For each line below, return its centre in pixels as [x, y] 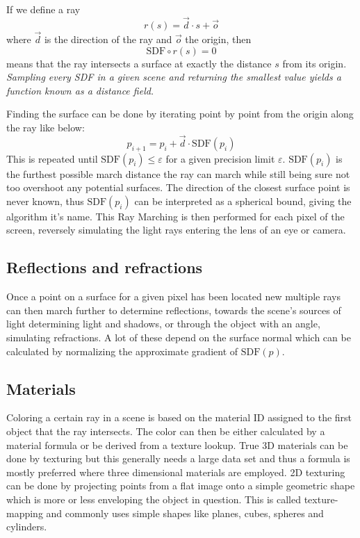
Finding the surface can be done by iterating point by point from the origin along [180, 114]
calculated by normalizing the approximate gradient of [122, 351]
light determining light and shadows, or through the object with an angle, [163, 324]
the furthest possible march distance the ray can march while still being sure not [178, 173]
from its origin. [314, 63]
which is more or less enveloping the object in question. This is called [154, 499]
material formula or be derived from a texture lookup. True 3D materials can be [177, 445]
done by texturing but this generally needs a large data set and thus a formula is [178, 458]
